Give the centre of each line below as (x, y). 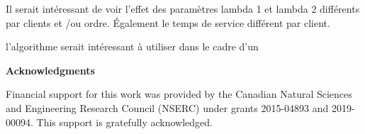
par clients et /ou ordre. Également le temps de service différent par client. (168, 22)
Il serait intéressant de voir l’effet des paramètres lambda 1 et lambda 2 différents (183, 9)
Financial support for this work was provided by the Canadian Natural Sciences (179, 94)
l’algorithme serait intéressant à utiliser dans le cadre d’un (132, 46)
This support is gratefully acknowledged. (124, 122)
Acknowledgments (50, 70)
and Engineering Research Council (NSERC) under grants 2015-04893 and (167, 107)
